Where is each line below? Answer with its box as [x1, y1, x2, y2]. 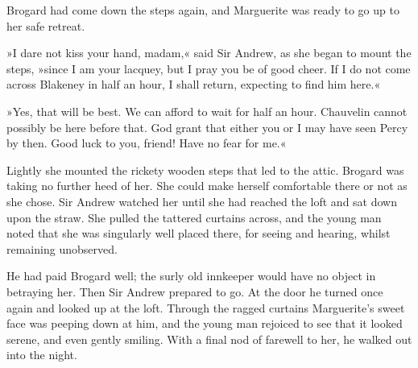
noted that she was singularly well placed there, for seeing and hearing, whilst [6, 225, 391, 242]
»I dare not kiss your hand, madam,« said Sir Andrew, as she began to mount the [6, 44, 412, 61]
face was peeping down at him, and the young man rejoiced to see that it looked [6, 315, 403, 332]
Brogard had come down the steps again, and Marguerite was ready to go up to [6, 2, 399, 18]
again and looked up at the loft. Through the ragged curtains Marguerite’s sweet [6, 299, 405, 316]
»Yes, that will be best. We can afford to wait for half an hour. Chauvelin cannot [6, 102, 408, 119]
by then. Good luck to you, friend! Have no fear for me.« [6, 134, 287, 151]
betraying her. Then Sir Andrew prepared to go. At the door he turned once [6, 283, 383, 300]
